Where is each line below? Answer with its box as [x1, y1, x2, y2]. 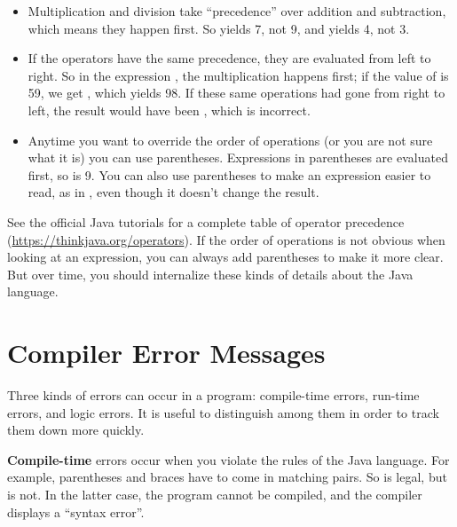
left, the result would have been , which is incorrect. [28, 100, 311, 119]
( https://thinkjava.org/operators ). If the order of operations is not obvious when [7, 230, 445, 248]
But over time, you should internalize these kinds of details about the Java [7, 264, 414, 283]
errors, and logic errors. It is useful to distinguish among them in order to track [7, 403, 439, 421]
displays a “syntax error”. [7, 502, 145, 521]
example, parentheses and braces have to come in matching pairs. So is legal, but [7, 468, 447, 486]
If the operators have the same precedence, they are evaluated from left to [28, 49, 431, 67]
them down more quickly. [7, 421, 145, 439]
